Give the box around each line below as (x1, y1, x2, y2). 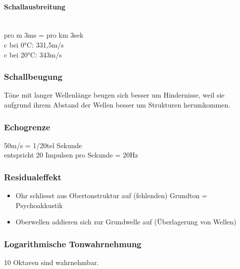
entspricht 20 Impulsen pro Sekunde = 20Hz (4, 150, 138, 160)
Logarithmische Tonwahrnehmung (4, 237, 142, 250)
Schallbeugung (4, 70, 63, 83)
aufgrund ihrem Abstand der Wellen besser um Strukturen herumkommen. (4, 99, 231, 109)
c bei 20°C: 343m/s (4, 49, 62, 59)
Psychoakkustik (15, 200, 63, 210)
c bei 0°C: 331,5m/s (4, 39, 64, 50)
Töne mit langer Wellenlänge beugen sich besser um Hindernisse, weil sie (4, 90, 225, 100)
